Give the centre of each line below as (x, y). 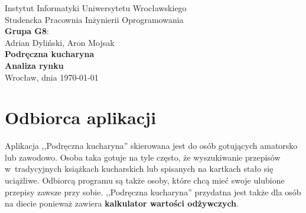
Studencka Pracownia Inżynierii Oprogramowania (94, 19)
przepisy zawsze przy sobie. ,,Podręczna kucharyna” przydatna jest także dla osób (153, 192)
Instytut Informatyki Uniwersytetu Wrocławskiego (96, 8)
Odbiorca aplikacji (81, 117)
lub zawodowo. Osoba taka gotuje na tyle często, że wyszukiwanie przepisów (143, 157)
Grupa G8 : (27, 31)
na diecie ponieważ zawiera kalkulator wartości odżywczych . (122, 203)
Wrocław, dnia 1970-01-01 (52, 77)
